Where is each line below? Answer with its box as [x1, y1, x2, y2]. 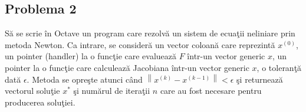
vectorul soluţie [5, 84, 60, 97]
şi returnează [236, 73, 283, 85]
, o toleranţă [256, 61, 302, 73]
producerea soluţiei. [5, 96, 75, 108]
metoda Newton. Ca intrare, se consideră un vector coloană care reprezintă [5, 38, 275, 50]
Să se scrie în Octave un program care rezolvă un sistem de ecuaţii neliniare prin [5, 27, 295, 39]
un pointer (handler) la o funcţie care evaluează [5, 50, 177, 62]
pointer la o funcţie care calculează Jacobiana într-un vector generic [5, 61, 249, 73]
